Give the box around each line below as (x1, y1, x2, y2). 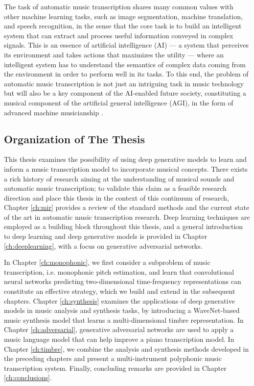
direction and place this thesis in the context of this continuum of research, (4, 192, 229, 203)
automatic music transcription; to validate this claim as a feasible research (4, 183, 227, 193)
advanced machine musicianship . (4, 107, 103, 117)
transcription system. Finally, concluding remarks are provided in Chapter (4, 362, 227, 373)
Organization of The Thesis (4, 131, 145, 146)
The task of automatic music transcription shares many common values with (4, 1, 233, 11)
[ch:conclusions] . (4, 372, 52, 383)
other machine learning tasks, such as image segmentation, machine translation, (4, 11, 243, 21)
